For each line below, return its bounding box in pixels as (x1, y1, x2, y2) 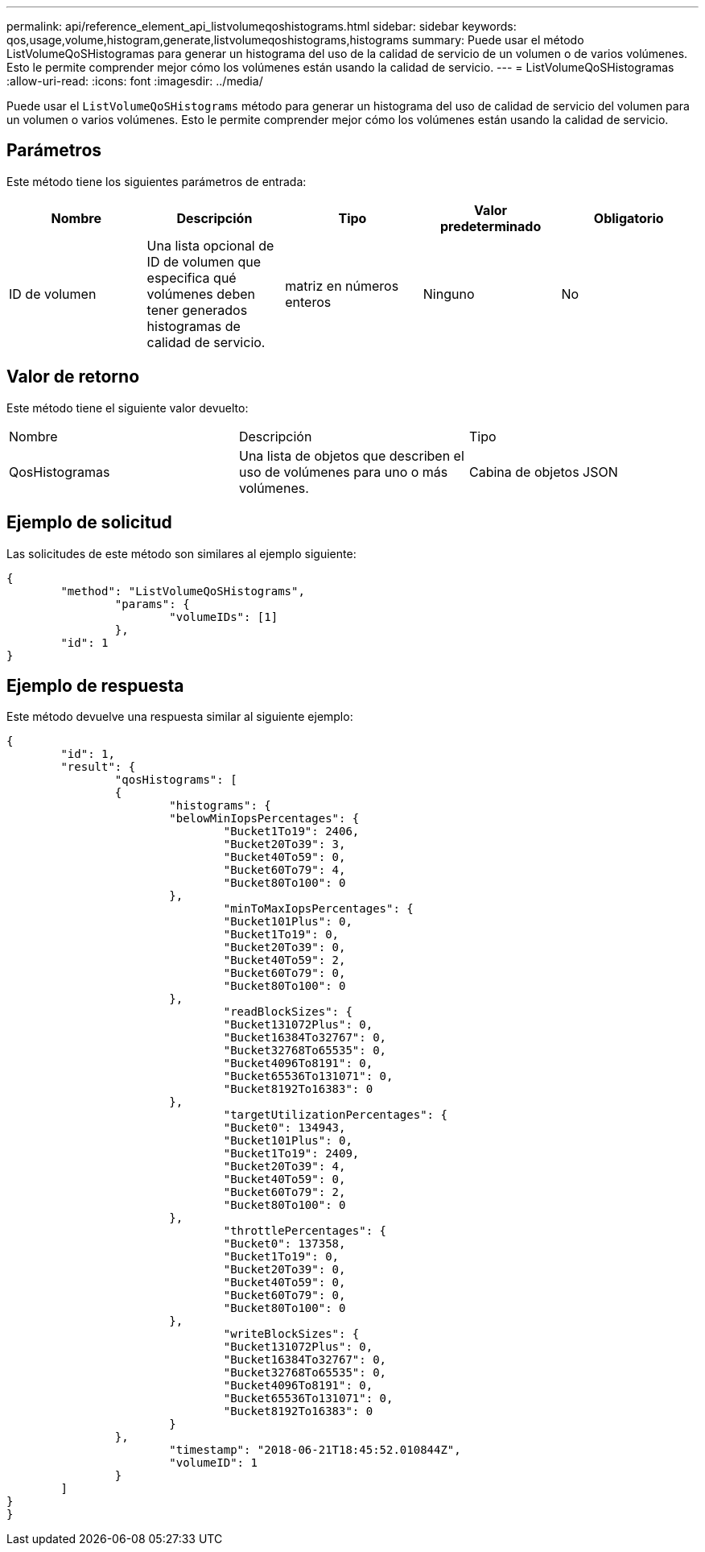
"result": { (60, 760, 136, 774)
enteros (285, 293, 332, 310)
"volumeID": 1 (169, 1456, 258, 1470)
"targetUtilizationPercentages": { (223, 1108, 447, 1122)
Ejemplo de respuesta (6, 675, 184, 696)
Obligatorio (593, 209, 664, 226)
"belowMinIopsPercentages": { (169, 812, 360, 826)
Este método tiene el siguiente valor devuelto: (6, 400, 249, 415)
